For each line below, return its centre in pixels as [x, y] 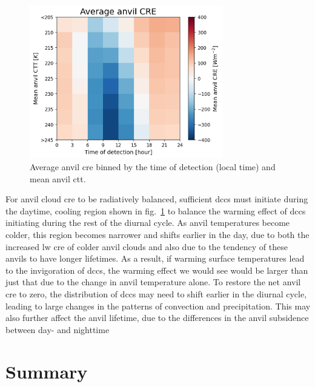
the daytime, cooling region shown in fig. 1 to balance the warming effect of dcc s [156, 210]
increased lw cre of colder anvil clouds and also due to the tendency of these [147, 246]
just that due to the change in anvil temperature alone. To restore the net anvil [153, 282]
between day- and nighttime [58, 329]
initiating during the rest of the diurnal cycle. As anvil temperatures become [148, 223]
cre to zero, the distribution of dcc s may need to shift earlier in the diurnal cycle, [156, 293]
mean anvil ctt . [58, 178]
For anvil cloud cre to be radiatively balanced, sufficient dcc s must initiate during [157, 199]
